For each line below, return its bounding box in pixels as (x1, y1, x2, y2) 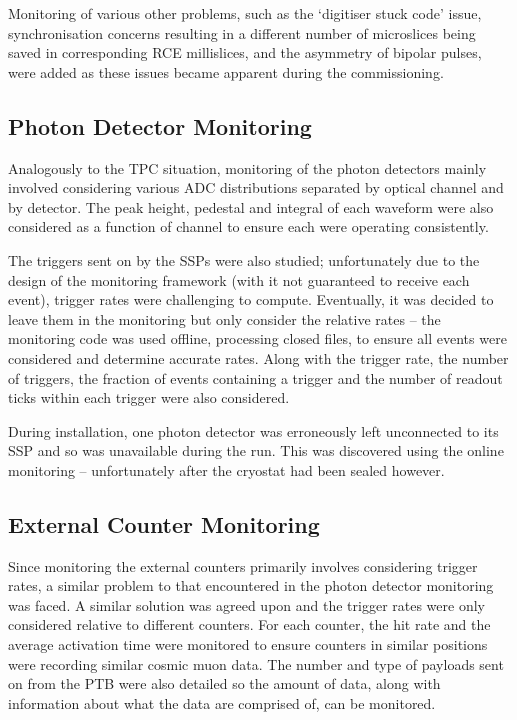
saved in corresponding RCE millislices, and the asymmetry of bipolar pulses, (8, 42, 482, 63)
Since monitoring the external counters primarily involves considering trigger (8, 555, 478, 576)
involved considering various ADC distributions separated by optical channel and (8, 177, 504, 198)
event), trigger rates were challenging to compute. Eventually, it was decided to (8, 289, 494, 310)
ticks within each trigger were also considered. (8, 387, 290, 408)
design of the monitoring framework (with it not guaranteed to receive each (8, 269, 470, 290)
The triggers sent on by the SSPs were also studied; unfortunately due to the (8, 249, 480, 270)
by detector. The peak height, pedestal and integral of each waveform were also (8, 196, 494, 217)
